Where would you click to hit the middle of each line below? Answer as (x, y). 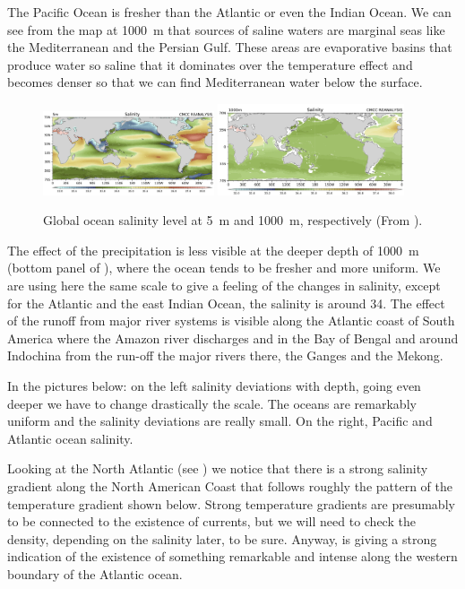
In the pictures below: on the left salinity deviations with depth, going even (214, 385)
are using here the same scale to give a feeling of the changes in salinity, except (224, 285)
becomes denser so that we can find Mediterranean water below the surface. (215, 82)
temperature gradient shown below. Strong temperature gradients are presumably (231, 503)
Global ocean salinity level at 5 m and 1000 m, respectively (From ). (233, 220)
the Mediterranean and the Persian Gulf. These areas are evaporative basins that (230, 47)
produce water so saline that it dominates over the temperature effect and (210, 64)
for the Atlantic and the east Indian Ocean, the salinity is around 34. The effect (226, 303)
